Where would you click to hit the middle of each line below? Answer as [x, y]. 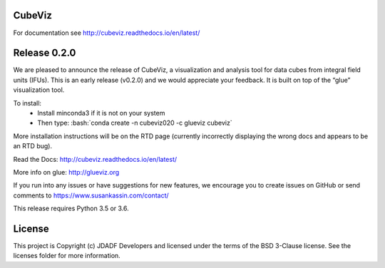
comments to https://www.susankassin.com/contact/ [91, 195]
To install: [27, 103]
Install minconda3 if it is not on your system [101, 113]
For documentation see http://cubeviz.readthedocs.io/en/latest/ [107, 33]
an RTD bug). [33, 146]
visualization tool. [39, 90]
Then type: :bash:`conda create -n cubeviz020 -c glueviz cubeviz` [135, 123]
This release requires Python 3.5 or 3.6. [71, 208]
